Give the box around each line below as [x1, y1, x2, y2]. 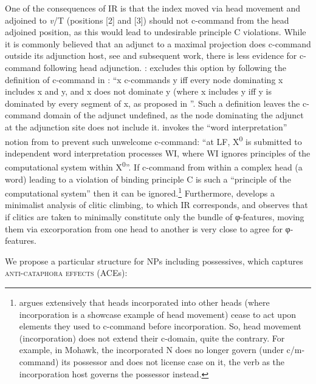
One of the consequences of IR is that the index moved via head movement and [5, 2, 301, 14]
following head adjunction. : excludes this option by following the [43, 61, 286, 73]
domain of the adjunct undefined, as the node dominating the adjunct [43, 109, 304, 121]
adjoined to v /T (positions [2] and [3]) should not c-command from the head [5, 13, 289, 26]
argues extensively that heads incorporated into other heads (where [19, 296, 270, 309]
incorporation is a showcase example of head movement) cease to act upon [19, 308, 297, 320]
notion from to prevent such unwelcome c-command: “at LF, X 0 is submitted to [5, 133, 302, 147]
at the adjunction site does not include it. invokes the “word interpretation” [5, 120, 287, 133]
